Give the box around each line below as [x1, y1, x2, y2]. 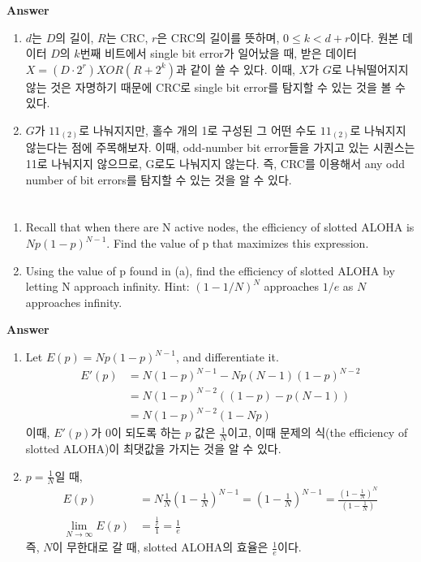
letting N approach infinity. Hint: [25, 278, 190, 295]
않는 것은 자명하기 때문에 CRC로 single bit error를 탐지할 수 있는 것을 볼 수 [25, 78, 406, 95]
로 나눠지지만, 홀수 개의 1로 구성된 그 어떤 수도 [79, 121, 317, 138]
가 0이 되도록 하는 [91, 424, 182, 441]
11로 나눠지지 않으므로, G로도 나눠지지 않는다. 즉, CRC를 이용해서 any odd [25, 155, 406, 172]
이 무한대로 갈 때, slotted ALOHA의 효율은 [52, 538, 268, 556]
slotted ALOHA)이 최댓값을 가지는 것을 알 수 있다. [25, 440, 281, 457]
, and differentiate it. [175, 348, 279, 365]
